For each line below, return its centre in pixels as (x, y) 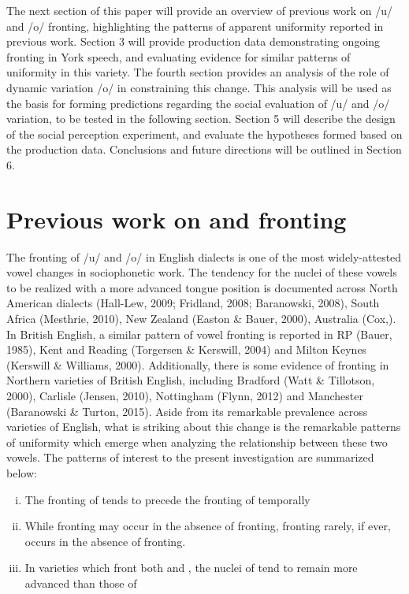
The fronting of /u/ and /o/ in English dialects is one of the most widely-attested (204, 256)
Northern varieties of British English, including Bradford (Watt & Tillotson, (191, 380)
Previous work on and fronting (177, 219)
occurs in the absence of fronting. (105, 541)
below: (22, 472)
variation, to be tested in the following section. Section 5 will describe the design (201, 119)
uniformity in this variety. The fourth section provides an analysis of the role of (198, 72)
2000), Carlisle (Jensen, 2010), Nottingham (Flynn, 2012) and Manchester (185, 395)
